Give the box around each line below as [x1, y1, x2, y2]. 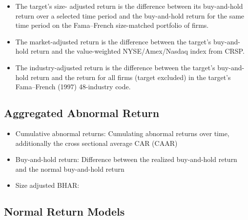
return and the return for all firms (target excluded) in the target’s [30, 72, 231, 82]
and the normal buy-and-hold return [15, 163, 124, 174]
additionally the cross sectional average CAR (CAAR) [15, 138, 178, 148]
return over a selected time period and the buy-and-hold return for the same [15, 10, 245, 20]
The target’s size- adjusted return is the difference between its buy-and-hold [15, 1, 243, 11]
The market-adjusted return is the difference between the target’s [15, 36, 211, 46]
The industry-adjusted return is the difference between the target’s [15, 62, 215, 72]
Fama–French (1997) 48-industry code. [15, 81, 131, 92]
